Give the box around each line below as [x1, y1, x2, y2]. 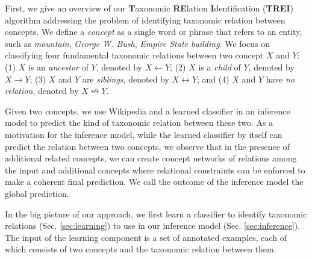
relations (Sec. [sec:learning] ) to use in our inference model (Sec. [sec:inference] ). [5, 219, 301, 232]
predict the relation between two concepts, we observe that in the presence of [5, 140, 290, 152]
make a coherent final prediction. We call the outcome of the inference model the [5, 175, 304, 188]
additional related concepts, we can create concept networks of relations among [5, 152, 297, 164]
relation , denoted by [5, 84, 79, 97]
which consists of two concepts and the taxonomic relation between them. [5, 243, 276, 255]
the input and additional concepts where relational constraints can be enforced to [5, 163, 305, 176]
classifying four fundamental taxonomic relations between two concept [5, 49, 264, 61]
